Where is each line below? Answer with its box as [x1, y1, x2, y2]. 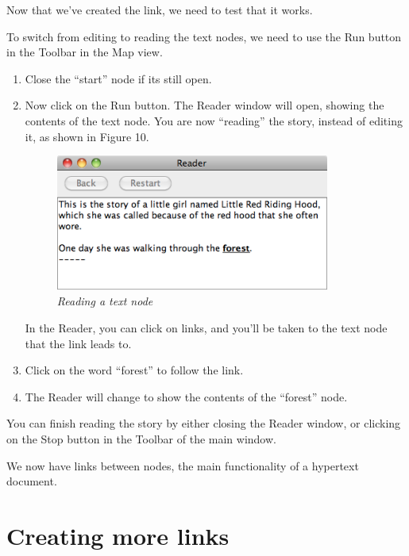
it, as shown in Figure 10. [25, 128, 149, 144]
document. [6, 473, 57, 489]
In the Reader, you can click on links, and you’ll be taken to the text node [25, 319, 388, 336]
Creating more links [6, 519, 230, 551]
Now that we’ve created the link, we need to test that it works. [6, 2, 313, 17]
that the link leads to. [25, 335, 132, 351]
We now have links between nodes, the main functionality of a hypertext [6, 457, 359, 474]
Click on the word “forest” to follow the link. [25, 362, 244, 378]
